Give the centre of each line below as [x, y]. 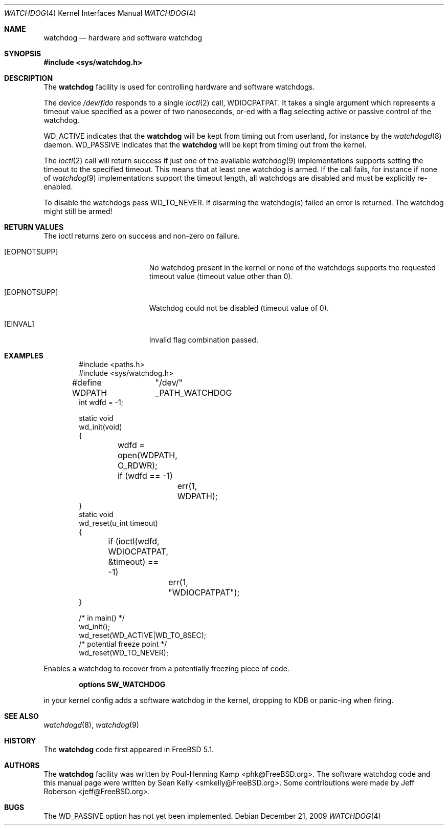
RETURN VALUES [34, 227]
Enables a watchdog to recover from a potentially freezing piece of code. [166, 668]
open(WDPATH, [147, 455]
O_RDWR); [137, 465]
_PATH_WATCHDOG [194, 393]
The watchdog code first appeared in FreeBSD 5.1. [129, 749]
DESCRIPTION [29, 78]
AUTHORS [22, 765]
